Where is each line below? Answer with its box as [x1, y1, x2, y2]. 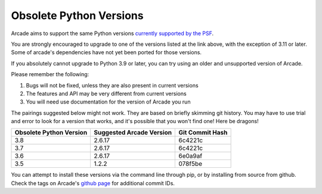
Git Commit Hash [178, 129, 228, 137]
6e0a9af [178, 152, 203, 160]
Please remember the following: [11, 71, 89, 78]
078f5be [178, 159, 203, 168]
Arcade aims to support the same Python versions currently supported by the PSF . [11, 30, 214, 37]
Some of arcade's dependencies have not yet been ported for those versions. [11, 49, 202, 56]
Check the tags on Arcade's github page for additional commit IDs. [11, 179, 175, 187]
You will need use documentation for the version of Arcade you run [26, 98, 191, 105]
